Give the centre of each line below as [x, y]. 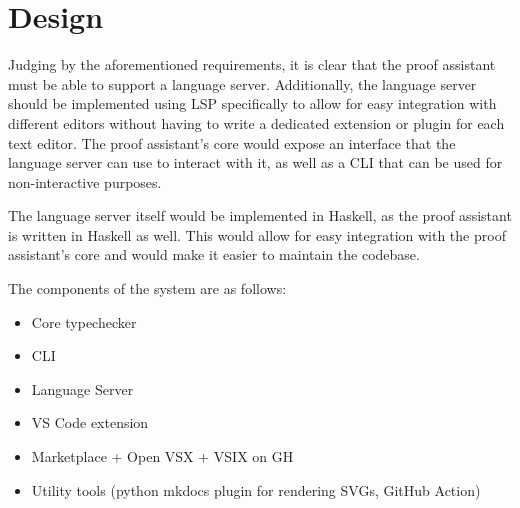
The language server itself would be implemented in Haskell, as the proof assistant [260, 215]
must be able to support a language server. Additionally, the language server [242, 83]
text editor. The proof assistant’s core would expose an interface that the [232, 142]
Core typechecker [84, 321]
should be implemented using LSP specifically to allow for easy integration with [252, 103]
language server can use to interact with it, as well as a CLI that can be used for [255, 162]
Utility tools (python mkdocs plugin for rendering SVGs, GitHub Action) [256, 489]
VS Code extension [90, 422]
